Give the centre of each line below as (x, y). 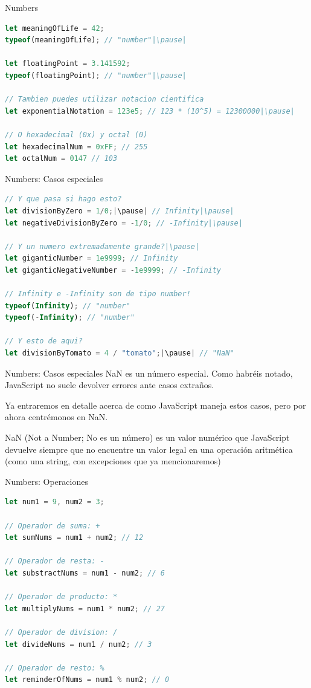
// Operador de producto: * (61, 597)
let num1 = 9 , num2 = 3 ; (55, 502)
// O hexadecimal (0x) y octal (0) (76, 135)
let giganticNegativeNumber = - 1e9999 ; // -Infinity (113, 270)
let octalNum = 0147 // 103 (61, 159)
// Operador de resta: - (55, 561)
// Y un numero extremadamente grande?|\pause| (102, 246)
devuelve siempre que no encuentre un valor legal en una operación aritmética (149, 449)
